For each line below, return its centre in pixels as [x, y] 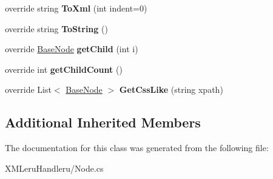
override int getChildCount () [64, 69]
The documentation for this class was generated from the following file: [137, 148]
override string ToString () [56, 28]
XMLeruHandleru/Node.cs [54, 168]
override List [28, 89]
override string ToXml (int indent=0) [76, 8]
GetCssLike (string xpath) [171, 89]
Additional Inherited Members [103, 122]
